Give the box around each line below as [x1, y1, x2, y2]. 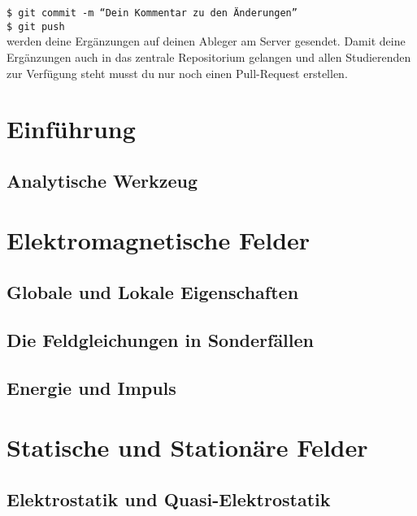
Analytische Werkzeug [7, 167, 198, 193]
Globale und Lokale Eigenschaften [7, 280, 299, 305]
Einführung [7, 112, 136, 145]
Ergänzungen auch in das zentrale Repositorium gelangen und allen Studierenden [7, 48, 411, 65]
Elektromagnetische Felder [7, 223, 311, 257]
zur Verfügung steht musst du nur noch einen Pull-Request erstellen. [7, 64, 348, 81]
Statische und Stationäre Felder [7, 431, 368, 464]
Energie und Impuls [7, 375, 176, 400]
